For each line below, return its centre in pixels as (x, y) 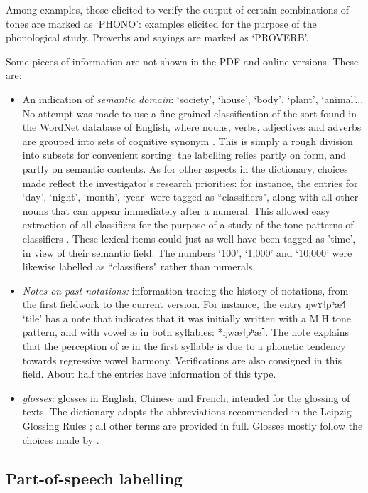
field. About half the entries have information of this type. (149, 374)
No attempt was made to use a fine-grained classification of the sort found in (190, 113)
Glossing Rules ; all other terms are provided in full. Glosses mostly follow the (193, 426)
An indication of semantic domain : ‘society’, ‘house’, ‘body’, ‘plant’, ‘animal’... (193, 99)
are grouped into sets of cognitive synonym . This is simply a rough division (188, 141)
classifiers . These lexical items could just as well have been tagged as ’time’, (189, 238)
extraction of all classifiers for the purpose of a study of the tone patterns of (188, 224)
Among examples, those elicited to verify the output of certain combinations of (177, 9)
